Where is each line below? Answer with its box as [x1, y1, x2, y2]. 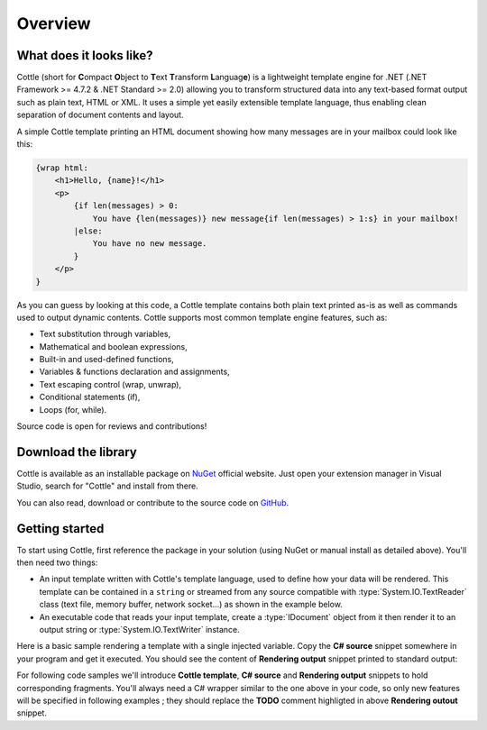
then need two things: [16, 557, 98, 568]
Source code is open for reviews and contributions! [16, 421, 207, 432]
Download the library [16, 444, 137, 460]
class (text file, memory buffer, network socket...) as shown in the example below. [39, 599, 343, 610]
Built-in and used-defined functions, [39, 354, 175, 365]
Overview [16, 14, 91, 33]
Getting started [16, 521, 105, 536]
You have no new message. [92, 239, 207, 249]
